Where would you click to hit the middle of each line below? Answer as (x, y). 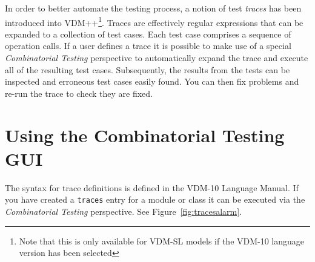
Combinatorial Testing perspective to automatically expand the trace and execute (157, 58)
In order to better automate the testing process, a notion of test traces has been (153, 8)
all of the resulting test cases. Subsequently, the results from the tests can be (148, 69)
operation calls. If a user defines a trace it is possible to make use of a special (148, 46)
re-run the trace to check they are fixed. (79, 93)
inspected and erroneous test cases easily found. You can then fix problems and (152, 81)
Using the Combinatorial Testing (145, 135)
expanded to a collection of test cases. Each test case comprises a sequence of (148, 34)
